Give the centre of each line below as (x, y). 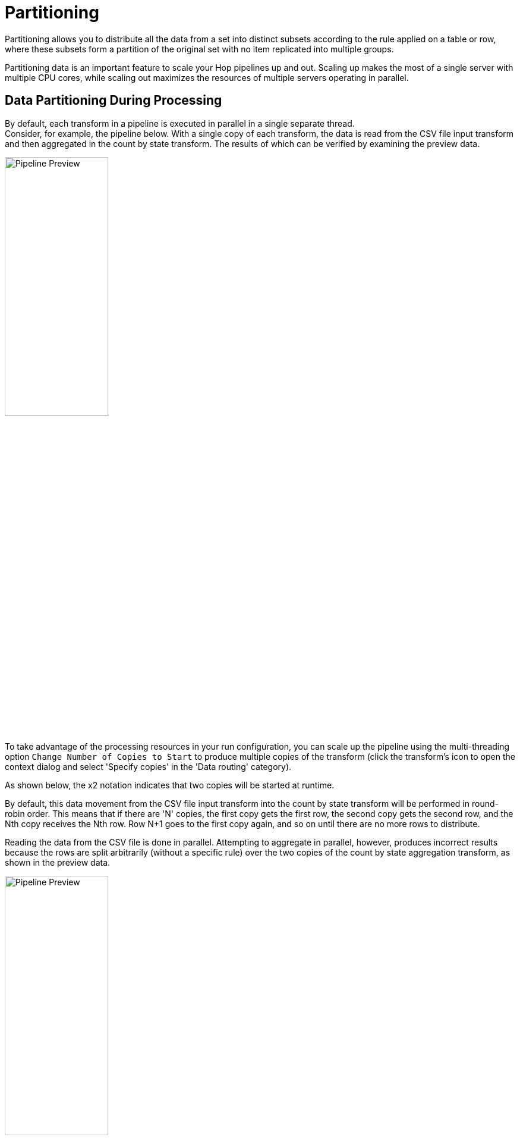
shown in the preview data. (58, 862)
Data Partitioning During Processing (114, 101)
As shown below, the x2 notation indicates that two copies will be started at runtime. (170, 785)
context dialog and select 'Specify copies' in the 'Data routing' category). (148, 766)
